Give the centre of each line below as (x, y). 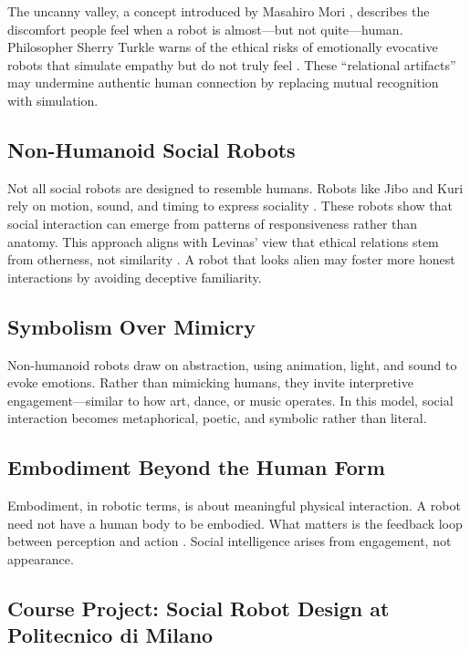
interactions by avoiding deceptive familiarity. (135, 277)
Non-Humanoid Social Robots (151, 149)
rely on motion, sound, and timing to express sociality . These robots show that (230, 206)
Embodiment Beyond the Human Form (196, 467)
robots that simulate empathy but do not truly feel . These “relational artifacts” (232, 64)
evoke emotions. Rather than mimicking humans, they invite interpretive (210, 382)
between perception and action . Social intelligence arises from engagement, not (230, 541)
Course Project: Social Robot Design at (198, 608)
